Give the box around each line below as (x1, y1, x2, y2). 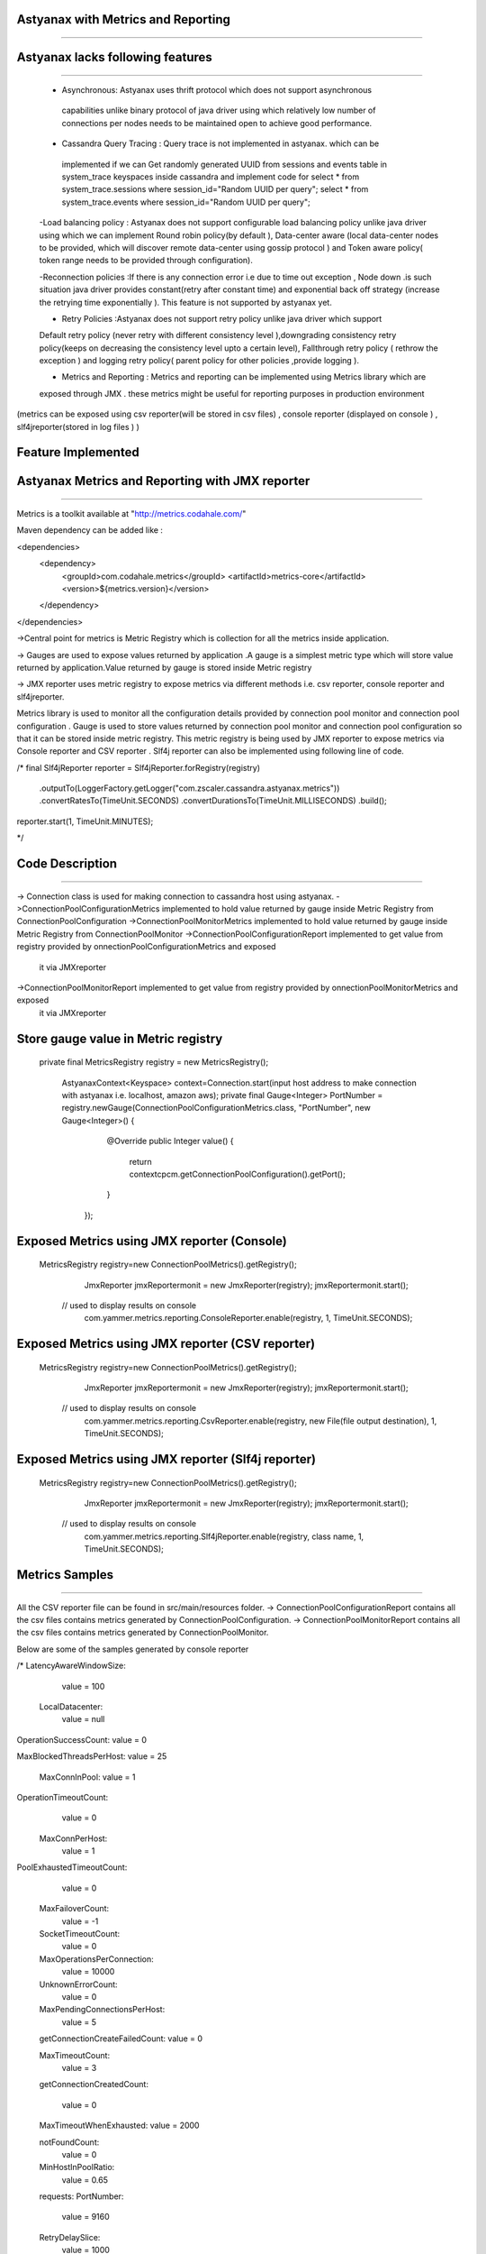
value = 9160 (61, 2212, 110, 2222)
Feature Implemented (16, 444, 139, 460)
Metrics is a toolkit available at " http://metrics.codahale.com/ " (16, 509, 247, 519)
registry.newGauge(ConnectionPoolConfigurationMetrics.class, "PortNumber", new (61, 1103, 371, 1113)
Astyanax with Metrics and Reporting (16, 12, 231, 27)
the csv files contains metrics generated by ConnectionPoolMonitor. (16, 1627, 269, 1638)
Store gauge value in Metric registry (16, 1031, 223, 1046)
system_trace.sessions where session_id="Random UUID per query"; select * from (61, 184, 369, 195)
